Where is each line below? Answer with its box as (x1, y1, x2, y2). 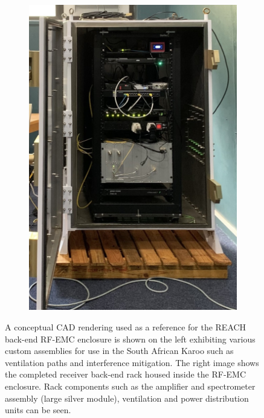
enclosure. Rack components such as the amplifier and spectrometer (5, 379, 256, 392)
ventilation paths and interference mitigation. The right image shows (5, 356, 259, 368)
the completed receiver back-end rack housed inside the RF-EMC (5, 368, 246, 381)
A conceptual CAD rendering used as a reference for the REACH (5, 320, 246, 333)
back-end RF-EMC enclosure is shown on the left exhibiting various (5, 332, 256, 345)
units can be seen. (5, 404, 71, 416)
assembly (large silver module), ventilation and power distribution (5, 391, 249, 404)
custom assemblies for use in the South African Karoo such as (5, 344, 234, 357)
